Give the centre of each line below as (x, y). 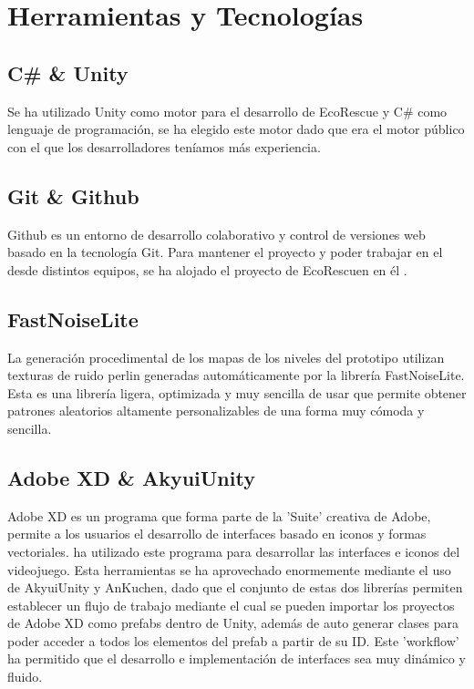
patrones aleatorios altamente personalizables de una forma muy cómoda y (216, 411)
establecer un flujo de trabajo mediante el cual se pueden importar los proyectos (231, 605)
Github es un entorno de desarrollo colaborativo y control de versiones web (216, 234)
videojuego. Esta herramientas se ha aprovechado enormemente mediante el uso (229, 569)
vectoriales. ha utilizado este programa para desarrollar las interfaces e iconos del (234, 551)
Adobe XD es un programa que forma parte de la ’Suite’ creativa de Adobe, (219, 515)
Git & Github (73, 195)
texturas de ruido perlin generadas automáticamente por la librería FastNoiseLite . (236, 375)
